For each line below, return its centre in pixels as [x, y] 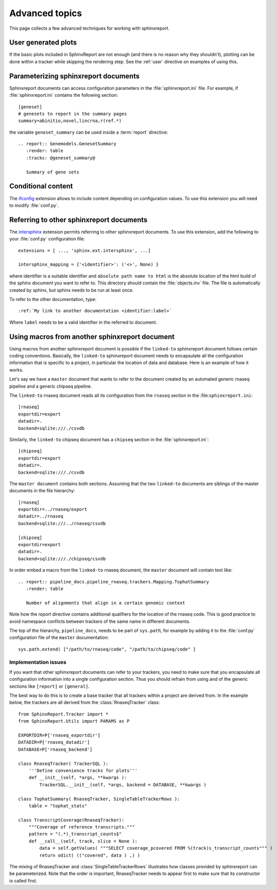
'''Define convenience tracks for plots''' [83, 770]
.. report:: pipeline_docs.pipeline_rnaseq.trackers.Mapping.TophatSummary [114, 582]
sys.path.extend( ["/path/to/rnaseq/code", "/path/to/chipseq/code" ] [107, 649]
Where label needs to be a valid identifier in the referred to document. [83, 322]
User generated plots [43, 43]
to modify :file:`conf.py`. [34, 205]
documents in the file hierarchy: [42, 491]
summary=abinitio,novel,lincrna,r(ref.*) [70, 121]
